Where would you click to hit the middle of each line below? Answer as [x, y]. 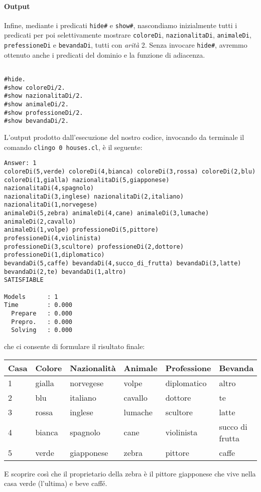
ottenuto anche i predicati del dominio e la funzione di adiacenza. [105, 54]
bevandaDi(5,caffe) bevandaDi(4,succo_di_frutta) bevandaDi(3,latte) [123, 264]
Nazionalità [93, 368]
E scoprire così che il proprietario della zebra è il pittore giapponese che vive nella [130, 473]
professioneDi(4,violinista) [53, 238]
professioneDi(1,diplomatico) [54, 255]
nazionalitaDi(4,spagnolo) [49, 188]
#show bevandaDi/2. [36, 121]
